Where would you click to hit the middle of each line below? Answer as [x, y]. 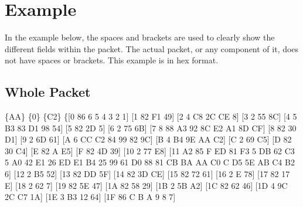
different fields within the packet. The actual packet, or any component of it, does [152, 48]
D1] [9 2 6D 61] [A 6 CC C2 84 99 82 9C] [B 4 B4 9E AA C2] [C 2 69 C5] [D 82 [148, 139]
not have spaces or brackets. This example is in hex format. [112, 60]
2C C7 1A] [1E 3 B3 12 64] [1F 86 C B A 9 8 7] [90, 197]
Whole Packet [48, 92]
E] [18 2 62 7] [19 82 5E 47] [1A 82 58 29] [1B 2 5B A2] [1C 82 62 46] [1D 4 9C [146, 185]
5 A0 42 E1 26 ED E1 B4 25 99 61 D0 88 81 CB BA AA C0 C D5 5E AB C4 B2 [150, 162]
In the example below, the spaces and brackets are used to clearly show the [140, 37]
